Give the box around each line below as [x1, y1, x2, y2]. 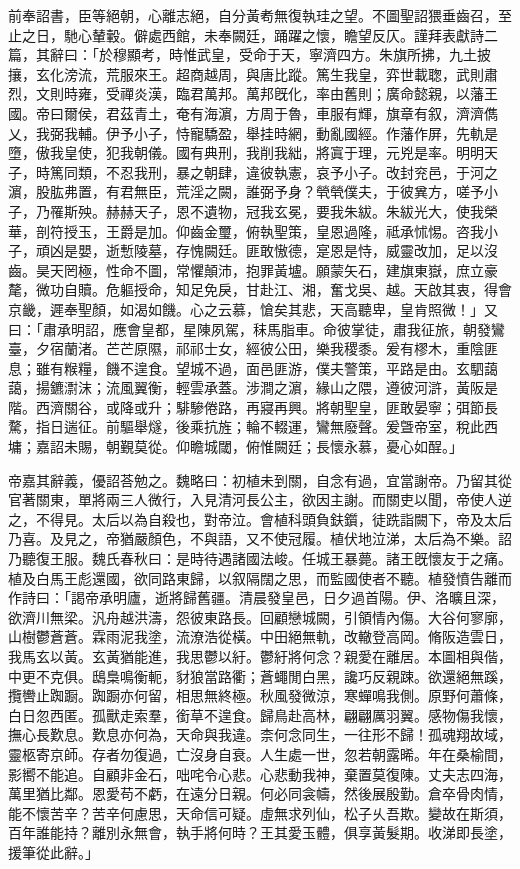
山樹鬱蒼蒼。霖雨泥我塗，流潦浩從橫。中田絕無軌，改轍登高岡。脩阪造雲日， [8, 626, 512, 647]
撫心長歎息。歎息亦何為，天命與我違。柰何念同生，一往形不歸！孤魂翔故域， [8, 724, 512, 745]
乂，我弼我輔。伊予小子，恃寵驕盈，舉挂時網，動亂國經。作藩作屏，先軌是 [8, 122, 498, 143]
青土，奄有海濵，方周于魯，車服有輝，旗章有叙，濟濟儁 [133, 102, 498, 123]
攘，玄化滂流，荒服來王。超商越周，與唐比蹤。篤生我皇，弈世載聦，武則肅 [8, 63, 498, 84]
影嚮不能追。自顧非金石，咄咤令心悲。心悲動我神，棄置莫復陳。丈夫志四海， [8, 763, 512, 784]
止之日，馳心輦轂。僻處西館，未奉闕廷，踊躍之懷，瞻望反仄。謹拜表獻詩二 [8, 24, 498, 45]
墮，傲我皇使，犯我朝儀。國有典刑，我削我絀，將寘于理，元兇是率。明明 [8, 142, 484, 163]
